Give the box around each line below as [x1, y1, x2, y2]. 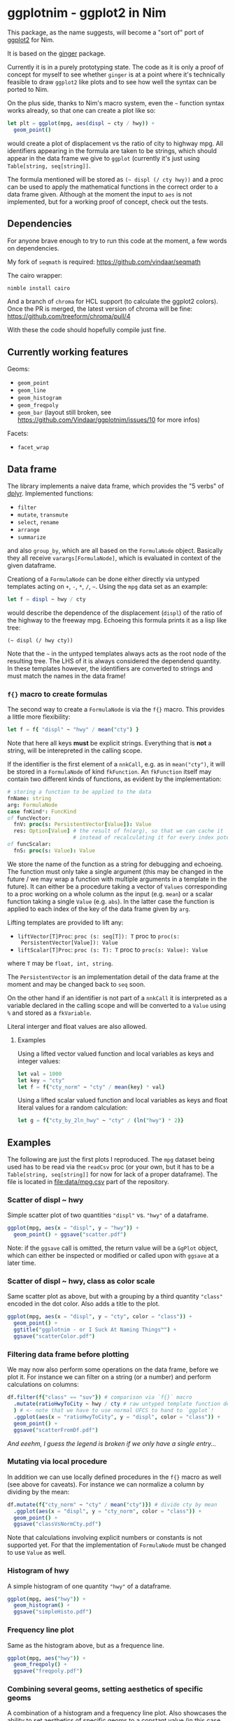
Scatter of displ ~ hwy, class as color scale [7, 1276, 155, 1286]
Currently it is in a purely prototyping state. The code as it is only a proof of [7, 62, 224, 71]
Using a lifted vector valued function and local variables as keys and [17, 1049, 215, 1058]
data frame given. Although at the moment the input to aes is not [7, 190, 192, 198]
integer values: [17, 1056, 61, 1065]
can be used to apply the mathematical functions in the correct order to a [7, 182, 218, 191]
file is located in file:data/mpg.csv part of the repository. [7, 1178, 169, 1186]
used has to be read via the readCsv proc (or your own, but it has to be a [7, 1163, 215, 1171]
